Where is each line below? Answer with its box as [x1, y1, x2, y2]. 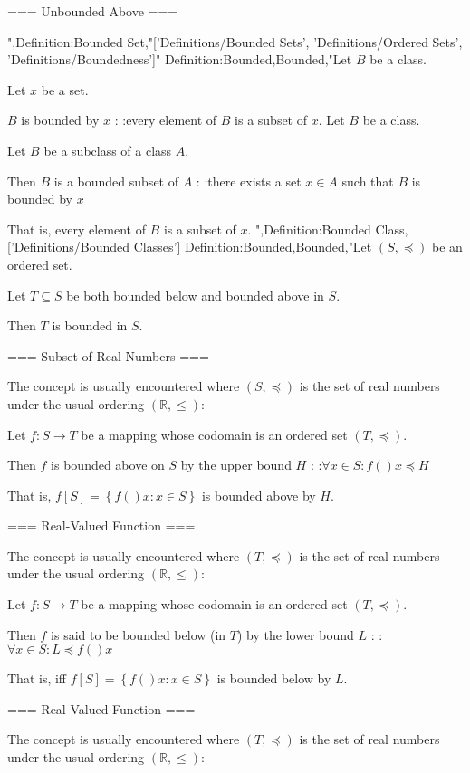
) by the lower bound [237, 625, 354, 644]
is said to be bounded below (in [51, 625, 226, 644]
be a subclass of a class [43, 140, 172, 159]
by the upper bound [180, 455, 292, 474]
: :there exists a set [196, 171, 302, 190]
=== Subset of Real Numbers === [7, 346, 209, 365]
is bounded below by [216, 669, 331, 688]
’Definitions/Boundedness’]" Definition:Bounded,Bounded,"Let [7, 50, 352, 69]
